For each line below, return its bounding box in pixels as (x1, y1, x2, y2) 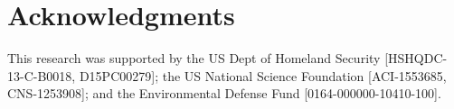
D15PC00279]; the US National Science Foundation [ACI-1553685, (79, 66, 447, 85)
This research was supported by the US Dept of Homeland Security (7, 49, 381, 68)
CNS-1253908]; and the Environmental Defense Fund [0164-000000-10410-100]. (7, 84, 441, 103)
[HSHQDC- (384, 49, 448, 68)
